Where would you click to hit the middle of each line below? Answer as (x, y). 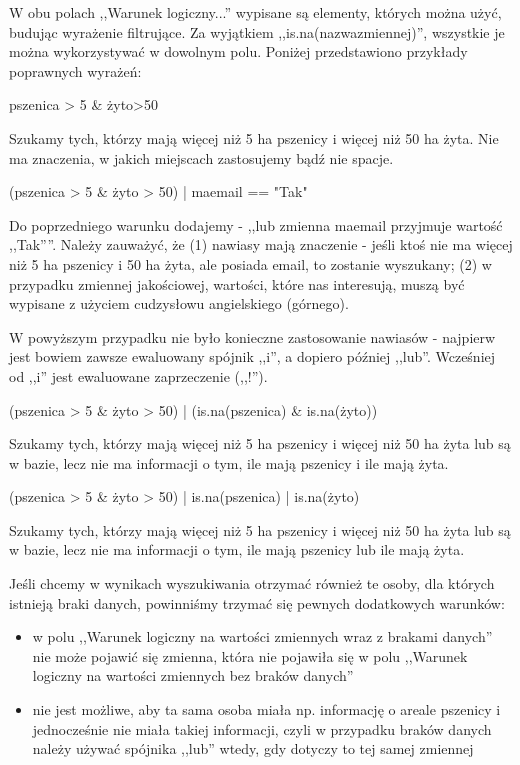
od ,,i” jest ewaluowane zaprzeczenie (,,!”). (138, 375)
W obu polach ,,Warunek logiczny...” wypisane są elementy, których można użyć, (255, 12)
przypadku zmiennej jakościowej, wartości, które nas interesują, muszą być (237, 283)
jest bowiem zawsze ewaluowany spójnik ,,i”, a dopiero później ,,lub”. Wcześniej (252, 356)
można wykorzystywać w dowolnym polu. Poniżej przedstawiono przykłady (238, 51)
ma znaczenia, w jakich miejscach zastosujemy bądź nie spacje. (201, 157)
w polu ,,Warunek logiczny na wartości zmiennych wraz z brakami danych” (262, 636)
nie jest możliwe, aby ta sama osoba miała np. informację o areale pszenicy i (266, 709)
